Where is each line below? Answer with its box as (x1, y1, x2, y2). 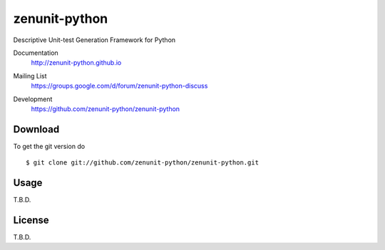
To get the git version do (13, 142, 86, 150)
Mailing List (13, 71, 47, 80)
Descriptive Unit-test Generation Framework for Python (13, 36, 176, 44)
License (13, 214, 49, 226)
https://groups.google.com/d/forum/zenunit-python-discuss (31, 82, 208, 90)
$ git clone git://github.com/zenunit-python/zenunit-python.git (26, 159, 260, 167)
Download (13, 123, 60, 135)
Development (13, 95, 53, 103)
